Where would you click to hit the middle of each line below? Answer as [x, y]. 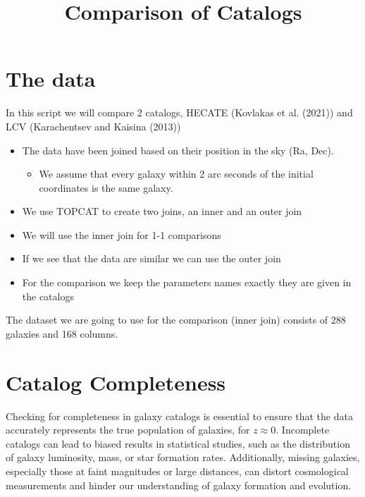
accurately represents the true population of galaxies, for [128, 430]
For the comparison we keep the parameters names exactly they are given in [187, 282]
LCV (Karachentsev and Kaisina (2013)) [93, 126]
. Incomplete [303, 430]
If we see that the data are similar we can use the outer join [151, 258]
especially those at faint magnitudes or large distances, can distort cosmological [177, 471]
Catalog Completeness [116, 382]
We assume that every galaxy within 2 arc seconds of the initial [176, 174]
